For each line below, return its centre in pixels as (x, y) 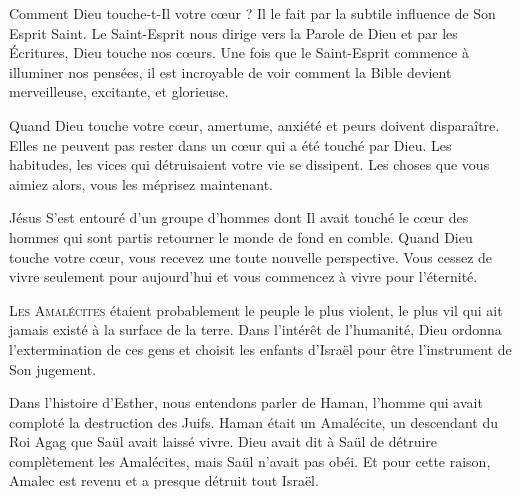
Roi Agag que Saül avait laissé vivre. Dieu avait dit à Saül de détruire (223, 441)
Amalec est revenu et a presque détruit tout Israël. (164, 480)
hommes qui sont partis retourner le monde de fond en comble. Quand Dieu (241, 236)
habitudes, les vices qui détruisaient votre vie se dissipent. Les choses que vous (249, 164)
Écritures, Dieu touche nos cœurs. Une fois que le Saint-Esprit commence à (239, 52)
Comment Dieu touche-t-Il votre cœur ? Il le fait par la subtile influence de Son (252, 13)
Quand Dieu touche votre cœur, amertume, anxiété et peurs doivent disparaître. (254, 124)
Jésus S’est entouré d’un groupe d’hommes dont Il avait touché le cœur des (239, 217)
